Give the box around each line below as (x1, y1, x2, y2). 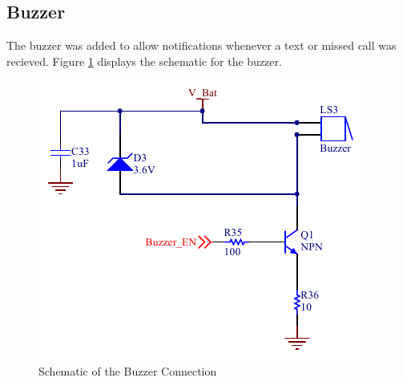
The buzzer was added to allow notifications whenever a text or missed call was (6, 37, 397, 54)
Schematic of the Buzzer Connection (38, 362, 217, 379)
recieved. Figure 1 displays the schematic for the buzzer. (6, 52, 282, 69)
